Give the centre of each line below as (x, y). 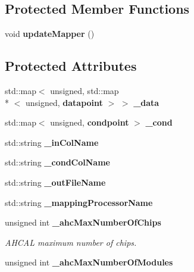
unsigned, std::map (85, 90)
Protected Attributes (71, 66)
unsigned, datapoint (64, 102)
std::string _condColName (57, 162)
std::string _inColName (52, 142)
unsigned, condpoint (90, 122)
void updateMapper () (50, 34)
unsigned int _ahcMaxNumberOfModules (89, 262)
